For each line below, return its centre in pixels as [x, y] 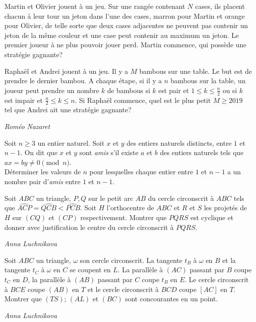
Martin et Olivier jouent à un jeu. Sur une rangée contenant [95, 6]
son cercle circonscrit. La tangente [131, 260]
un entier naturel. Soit [71, 143]
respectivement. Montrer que [124, 217]
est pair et [174, 90]
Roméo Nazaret [27, 126]
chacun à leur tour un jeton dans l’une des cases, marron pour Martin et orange [125, 16]
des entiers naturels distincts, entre [179, 143]
